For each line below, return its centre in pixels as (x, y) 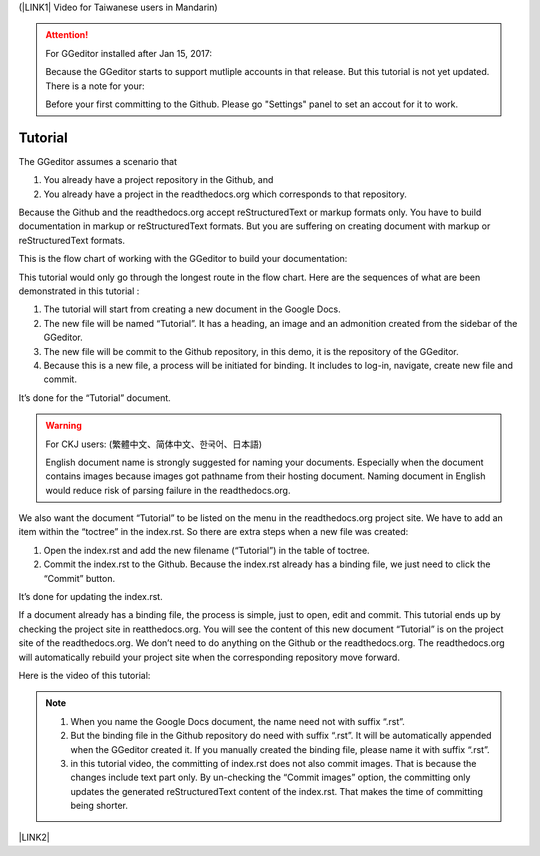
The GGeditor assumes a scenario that (98, 161)
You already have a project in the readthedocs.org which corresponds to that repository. (225, 194)
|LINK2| (34, 837)
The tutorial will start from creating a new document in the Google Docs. (192, 309)
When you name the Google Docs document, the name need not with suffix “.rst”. (237, 721)
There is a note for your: (95, 86)
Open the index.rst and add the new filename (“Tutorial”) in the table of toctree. (206, 550)
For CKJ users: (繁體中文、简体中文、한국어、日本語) (154, 444)
